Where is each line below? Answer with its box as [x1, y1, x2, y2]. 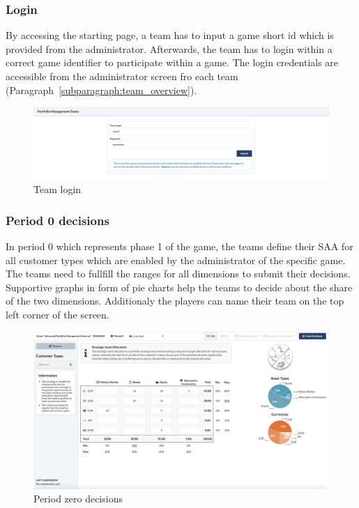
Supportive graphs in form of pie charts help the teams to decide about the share [6, 279, 353, 294]
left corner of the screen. [6, 307, 109, 321]
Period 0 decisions [6, 211, 109, 229]
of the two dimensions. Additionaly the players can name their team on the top [6, 293, 344, 308]
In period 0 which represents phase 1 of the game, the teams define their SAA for [6, 238, 353, 253]
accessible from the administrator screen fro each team [6, 69, 238, 83]
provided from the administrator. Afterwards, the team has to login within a [6, 41, 333, 56]
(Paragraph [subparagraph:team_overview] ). [6, 82, 197, 97]
